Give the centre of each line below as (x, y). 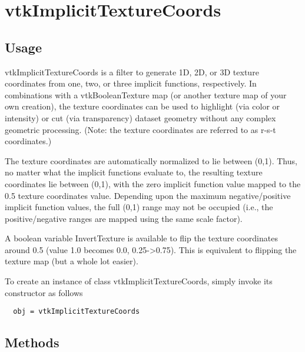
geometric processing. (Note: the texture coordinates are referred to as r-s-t (140, 129)
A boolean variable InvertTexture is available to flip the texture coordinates (141, 238)
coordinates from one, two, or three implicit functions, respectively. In (131, 83)
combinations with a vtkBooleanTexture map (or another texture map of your (146, 94)
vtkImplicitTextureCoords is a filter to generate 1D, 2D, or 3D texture (132, 72)
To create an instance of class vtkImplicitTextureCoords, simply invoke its (139, 281)
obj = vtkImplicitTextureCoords (77, 312)
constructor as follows (44, 292)
